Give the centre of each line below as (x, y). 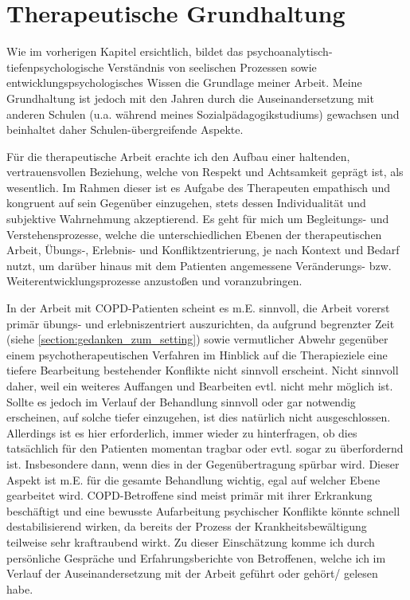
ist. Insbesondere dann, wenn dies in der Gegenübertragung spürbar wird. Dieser (203, 463)
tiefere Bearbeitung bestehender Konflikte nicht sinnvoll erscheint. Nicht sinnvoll (203, 370)
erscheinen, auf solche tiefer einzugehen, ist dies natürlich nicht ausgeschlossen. (199, 417)
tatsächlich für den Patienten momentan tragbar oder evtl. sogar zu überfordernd (205, 448)
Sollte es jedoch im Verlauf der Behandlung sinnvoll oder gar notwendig (181, 401)
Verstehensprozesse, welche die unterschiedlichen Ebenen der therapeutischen (194, 234)
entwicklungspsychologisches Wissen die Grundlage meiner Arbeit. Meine (184, 82)
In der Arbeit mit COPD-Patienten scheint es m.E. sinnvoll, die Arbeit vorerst (198, 308)
